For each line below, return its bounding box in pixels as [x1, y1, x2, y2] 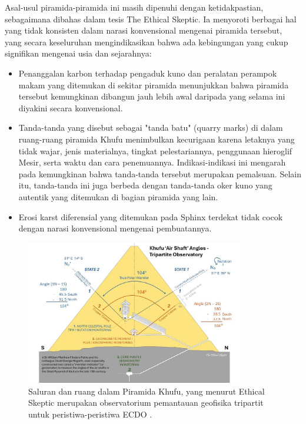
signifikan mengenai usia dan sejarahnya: [5, 47, 152, 59]
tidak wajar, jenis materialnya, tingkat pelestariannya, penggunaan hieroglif [18, 144, 292, 157]
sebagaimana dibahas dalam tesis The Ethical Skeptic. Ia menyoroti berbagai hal [5, 12, 297, 25]
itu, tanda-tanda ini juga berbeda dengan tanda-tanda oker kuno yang [18, 179, 272, 191]
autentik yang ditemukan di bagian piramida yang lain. [18, 190, 218, 203]
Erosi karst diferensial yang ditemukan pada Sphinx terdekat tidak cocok [18, 210, 283, 223]
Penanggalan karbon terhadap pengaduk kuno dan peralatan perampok [18, 67, 277, 79]
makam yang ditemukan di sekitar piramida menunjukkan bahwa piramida [18, 78, 289, 91]
